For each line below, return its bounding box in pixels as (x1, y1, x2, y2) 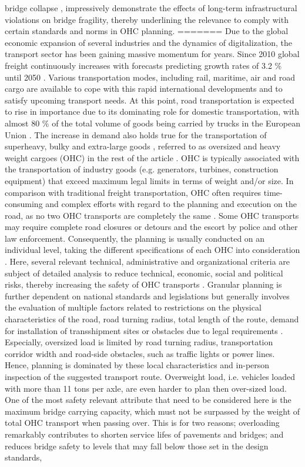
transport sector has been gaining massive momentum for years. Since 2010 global (5, 48, 300, 60)
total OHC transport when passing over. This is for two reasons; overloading (5, 416, 280, 429)
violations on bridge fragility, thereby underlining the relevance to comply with (5, 13, 289, 25)
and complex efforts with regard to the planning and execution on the (45, 198, 297, 210)
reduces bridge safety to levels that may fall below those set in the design (5, 439, 269, 452)
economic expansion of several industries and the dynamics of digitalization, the (5, 36, 292, 48)
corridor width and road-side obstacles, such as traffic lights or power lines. (5, 347, 275, 359)
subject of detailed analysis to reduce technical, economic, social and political (5, 266, 283, 279)
